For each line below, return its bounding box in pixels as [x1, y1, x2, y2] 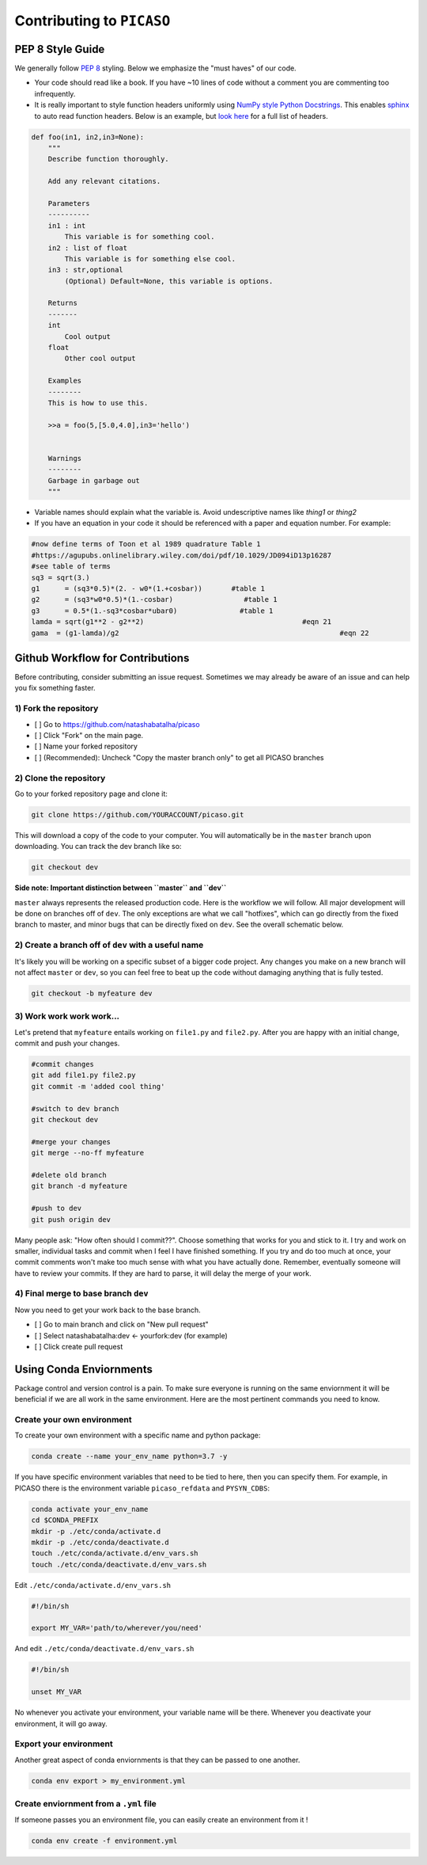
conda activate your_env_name [31, 1505, 149, 1513]
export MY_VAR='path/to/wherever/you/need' [31, 1623, 203, 1633]
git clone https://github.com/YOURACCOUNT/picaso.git [31, 810, 244, 819]
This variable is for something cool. [64, 232, 215, 242]
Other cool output [64, 354, 136, 363]
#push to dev [31, 1204, 82, 1213]
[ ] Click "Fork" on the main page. [34, 731, 144, 740]
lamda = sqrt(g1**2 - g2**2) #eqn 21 [31, 618, 332, 626]
